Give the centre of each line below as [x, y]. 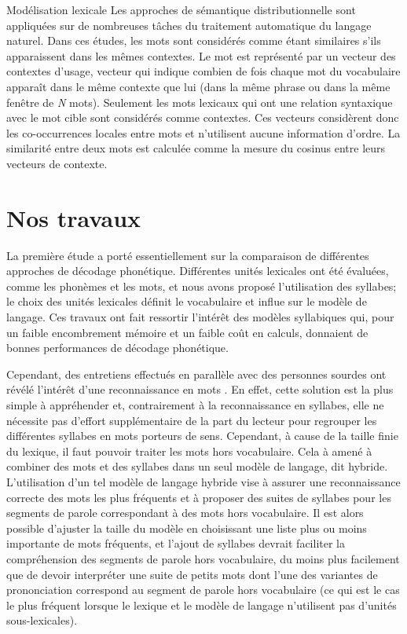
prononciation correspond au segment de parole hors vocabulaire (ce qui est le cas [203, 590]
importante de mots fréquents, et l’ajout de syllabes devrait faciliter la [176, 543]
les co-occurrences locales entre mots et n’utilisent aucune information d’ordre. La [203, 132]
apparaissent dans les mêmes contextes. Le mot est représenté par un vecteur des [201, 55]
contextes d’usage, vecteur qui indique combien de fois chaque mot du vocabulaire [203, 71]
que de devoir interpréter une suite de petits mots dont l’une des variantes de [192, 574]
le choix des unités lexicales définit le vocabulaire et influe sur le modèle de [187, 301]
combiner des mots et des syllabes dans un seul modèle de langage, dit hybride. [197, 466]
